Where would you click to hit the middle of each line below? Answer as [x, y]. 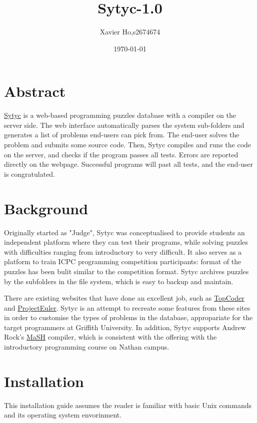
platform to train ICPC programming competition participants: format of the [123, 261]
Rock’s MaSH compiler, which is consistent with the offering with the [110, 337]
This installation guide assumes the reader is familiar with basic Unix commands [128, 405]
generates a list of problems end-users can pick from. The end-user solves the [122, 135]
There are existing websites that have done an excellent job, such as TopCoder [124, 298]
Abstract [35, 91]
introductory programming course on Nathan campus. [87, 347]
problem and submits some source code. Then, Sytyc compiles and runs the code [128, 145]
